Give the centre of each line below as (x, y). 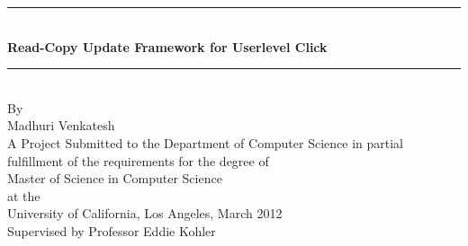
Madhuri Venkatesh (61, 125)
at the (24, 195)
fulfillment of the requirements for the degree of (138, 160)
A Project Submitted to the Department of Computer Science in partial (206, 142)
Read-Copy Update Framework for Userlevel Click (167, 46)
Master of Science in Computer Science (115, 178)
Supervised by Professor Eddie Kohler (112, 230)
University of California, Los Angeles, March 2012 (145, 213)
